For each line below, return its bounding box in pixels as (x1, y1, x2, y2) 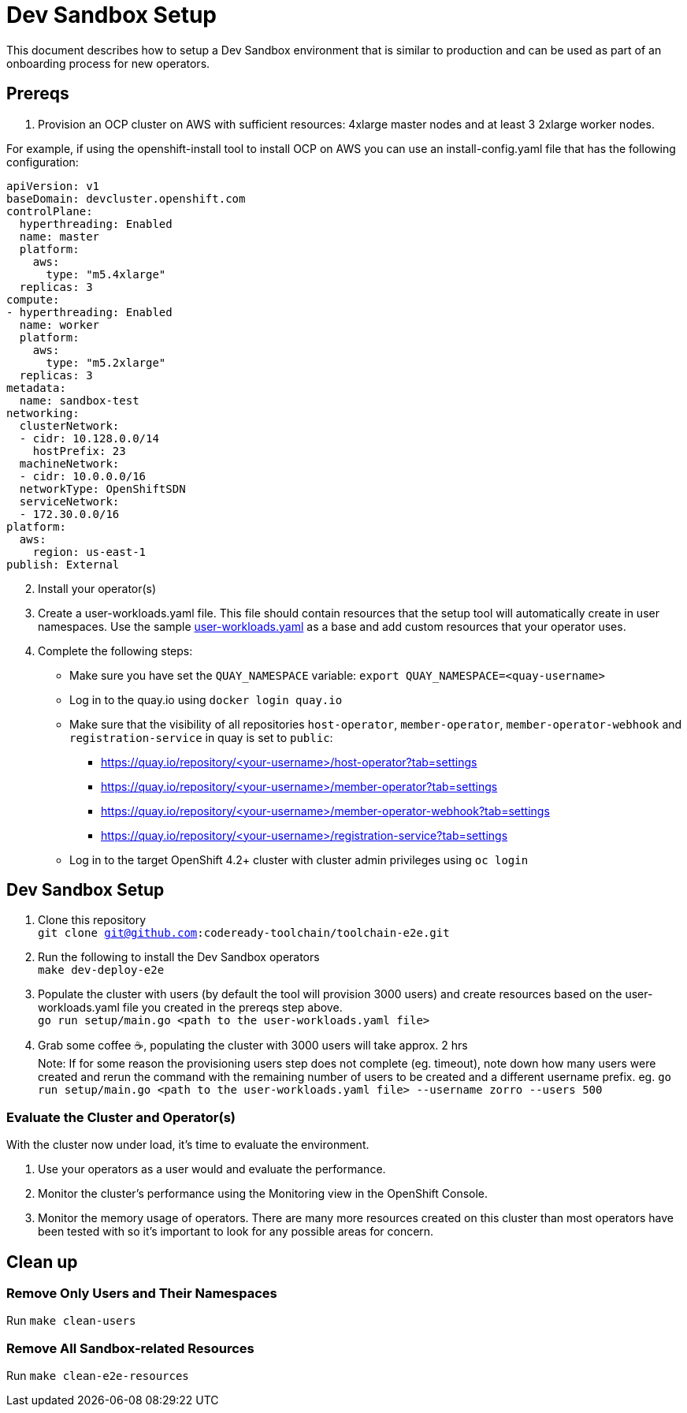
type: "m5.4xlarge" (46, 267, 166, 281)
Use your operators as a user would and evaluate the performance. (38, 1162, 386, 1176)
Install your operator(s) (38, 581, 157, 595)
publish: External (6, 557, 120, 571)
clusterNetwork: (19, 419, 120, 432)
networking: (6, 406, 80, 419)
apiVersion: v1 (6, 179, 100, 192)
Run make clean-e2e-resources (6, 1369, 189, 1383)
